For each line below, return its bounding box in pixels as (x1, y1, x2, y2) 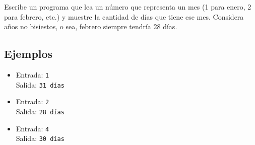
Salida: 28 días (16, 106, 65, 116)
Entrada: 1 (16, 69, 49, 80)
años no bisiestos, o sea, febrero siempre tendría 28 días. (4, 21, 177, 32)
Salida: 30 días (16, 133, 65, 143)
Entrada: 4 (16, 123, 49, 133)
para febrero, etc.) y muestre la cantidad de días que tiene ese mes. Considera (4, 11, 244, 22)
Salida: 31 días (16, 79, 65, 90)
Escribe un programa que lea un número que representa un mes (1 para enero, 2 (4, 2, 251, 12)
